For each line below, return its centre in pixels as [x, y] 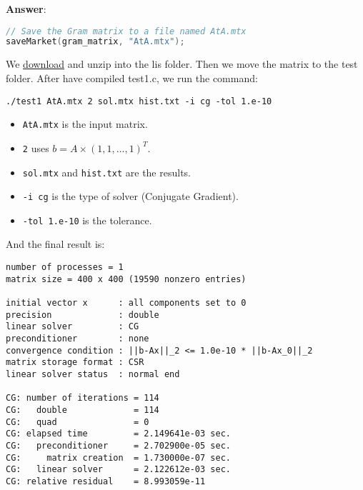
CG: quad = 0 [78, 422]
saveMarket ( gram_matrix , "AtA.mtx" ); [95, 42]
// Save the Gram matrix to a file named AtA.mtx [126, 31]
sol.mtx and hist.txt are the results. [106, 172]
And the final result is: [55, 244]
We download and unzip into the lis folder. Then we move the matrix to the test [182, 64]
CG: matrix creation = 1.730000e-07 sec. [118, 457]
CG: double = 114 [83, 410]
